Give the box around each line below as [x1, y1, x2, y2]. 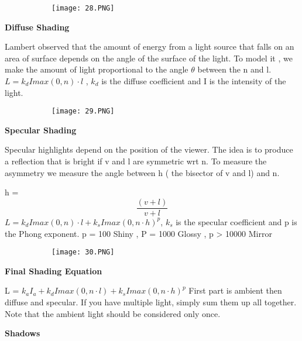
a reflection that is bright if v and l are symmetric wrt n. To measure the [5, 155, 267, 167]
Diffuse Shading [5, 20, 70, 33]
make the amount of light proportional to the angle [5, 63, 188, 75]
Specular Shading [5, 123, 77, 136]
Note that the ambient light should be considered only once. [5, 307, 221, 319]
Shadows [5, 327, 40, 339]
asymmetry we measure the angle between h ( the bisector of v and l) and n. [5, 166, 280, 178]
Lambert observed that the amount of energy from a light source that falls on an [5, 40, 294, 53]
